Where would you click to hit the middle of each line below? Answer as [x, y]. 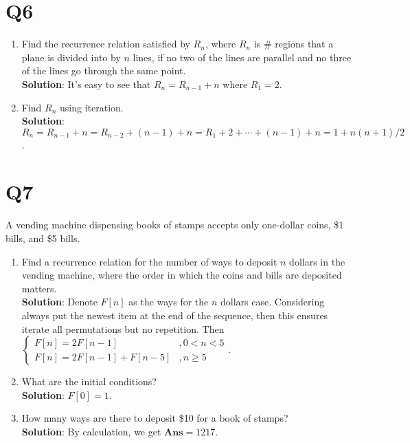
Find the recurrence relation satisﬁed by [106, 44]
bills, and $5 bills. [43, 238]
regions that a [304, 44]
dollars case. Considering [273, 302]
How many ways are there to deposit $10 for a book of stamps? [155, 418]
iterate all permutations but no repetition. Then [123, 328]
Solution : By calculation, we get [91, 431]
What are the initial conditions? [89, 381]
